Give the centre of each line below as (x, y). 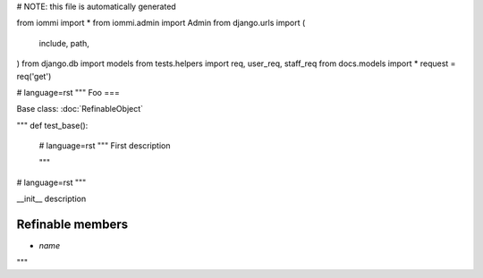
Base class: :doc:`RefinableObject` (80, 109)
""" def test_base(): (52, 125)
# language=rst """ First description (105, 146)
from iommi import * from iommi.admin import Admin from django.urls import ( (161, 23)
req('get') (34, 76)
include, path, (64, 43)
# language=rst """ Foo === (68, 92)
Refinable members (72, 225)
